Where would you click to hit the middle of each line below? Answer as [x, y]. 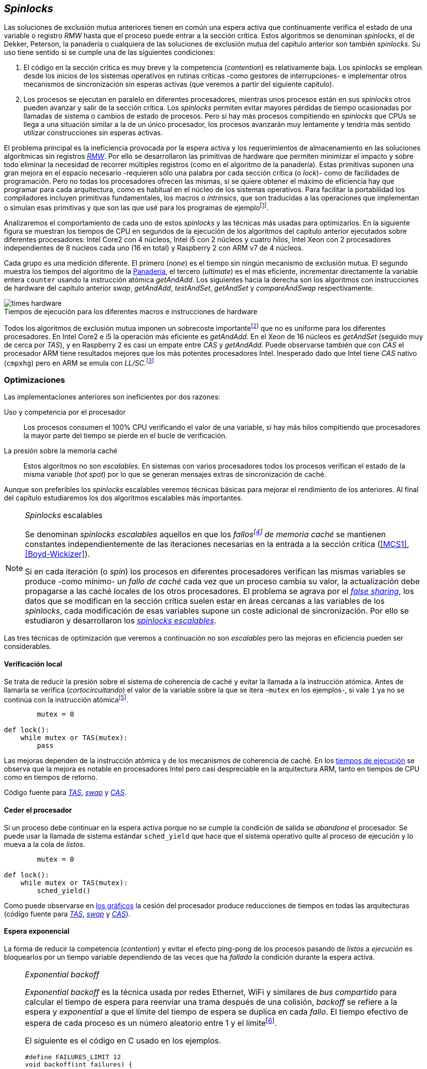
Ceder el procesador [38, 810]
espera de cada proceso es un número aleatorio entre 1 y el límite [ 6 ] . [151, 1022]
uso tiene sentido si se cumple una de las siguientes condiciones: [110, 52]
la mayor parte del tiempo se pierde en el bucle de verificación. [125, 436]
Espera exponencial [37, 931]
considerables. [28, 646]
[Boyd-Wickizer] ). [58, 554]
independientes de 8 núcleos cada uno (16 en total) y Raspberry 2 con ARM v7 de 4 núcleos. [154, 248]
